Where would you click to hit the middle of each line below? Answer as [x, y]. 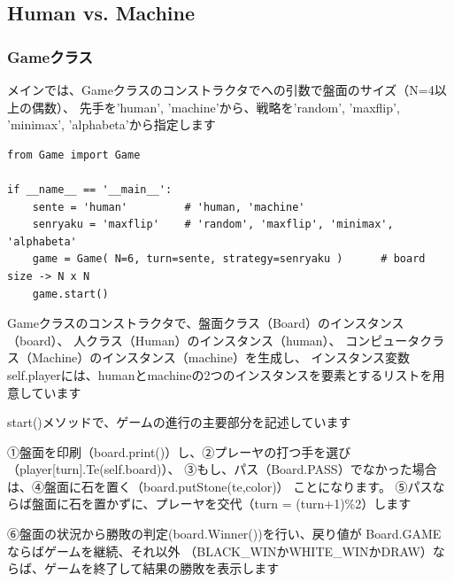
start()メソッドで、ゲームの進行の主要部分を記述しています [179, 422]
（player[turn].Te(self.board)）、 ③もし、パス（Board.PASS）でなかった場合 [222, 469]
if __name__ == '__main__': [90, 189]
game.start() [70, 294]
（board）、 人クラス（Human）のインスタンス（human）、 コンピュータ [214, 340]
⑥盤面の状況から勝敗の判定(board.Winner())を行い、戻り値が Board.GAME [224, 534]
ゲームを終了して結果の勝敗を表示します [162, 568]
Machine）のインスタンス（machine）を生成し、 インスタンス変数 [221, 357]
